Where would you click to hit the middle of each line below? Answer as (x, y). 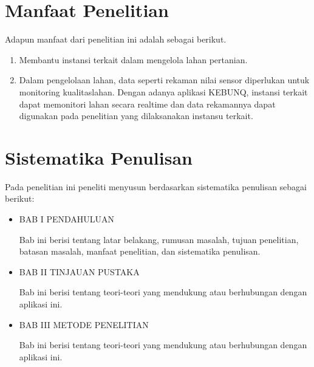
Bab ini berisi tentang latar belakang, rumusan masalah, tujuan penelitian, (159, 239)
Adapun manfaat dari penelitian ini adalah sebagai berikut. (116, 39)
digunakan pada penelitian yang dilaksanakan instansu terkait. (136, 116)
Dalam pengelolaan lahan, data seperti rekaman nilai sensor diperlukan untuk (164, 80)
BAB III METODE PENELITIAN (84, 324)
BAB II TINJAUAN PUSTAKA (79, 271)
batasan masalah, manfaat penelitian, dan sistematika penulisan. (140, 251)
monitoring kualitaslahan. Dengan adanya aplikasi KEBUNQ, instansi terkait (163, 91)
